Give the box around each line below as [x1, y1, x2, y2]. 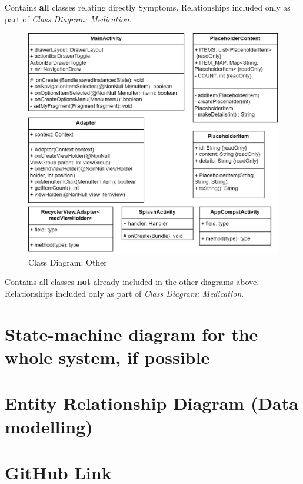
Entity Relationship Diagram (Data [5, 391, 298, 415]
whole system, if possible [5, 345, 210, 369]
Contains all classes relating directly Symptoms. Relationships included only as [5, 1, 291, 13]
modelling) [5, 414, 93, 438]
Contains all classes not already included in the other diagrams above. [5, 276, 259, 288]
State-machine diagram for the [5, 321, 258, 346]
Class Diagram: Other [28, 256, 107, 268]
